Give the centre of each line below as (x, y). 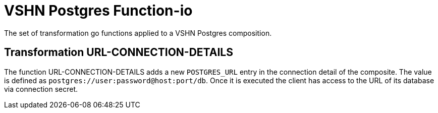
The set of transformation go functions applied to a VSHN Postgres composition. (138, 33)
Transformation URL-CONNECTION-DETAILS (119, 52)
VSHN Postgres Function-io (98, 11)
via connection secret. (41, 89)
